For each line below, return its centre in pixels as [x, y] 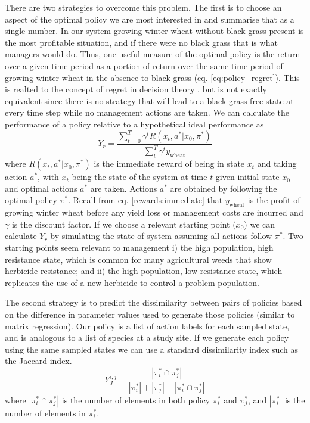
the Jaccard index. [38, 361]
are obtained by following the [224, 188]
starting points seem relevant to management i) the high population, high [139, 247]
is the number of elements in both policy [136, 399]
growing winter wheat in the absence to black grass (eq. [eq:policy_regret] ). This [152, 77]
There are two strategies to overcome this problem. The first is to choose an [143, 7]
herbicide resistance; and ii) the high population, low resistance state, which [144, 271]
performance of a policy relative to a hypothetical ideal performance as [134, 124]
